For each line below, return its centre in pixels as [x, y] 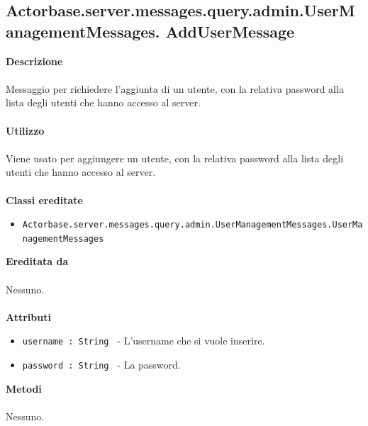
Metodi [24, 388]
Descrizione [34, 61]
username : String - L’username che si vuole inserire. [144, 341]
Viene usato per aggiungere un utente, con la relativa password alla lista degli [175, 158]
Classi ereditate [44, 200]
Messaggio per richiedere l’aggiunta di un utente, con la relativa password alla [175, 88]
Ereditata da [37, 261]
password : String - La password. [101, 365]
